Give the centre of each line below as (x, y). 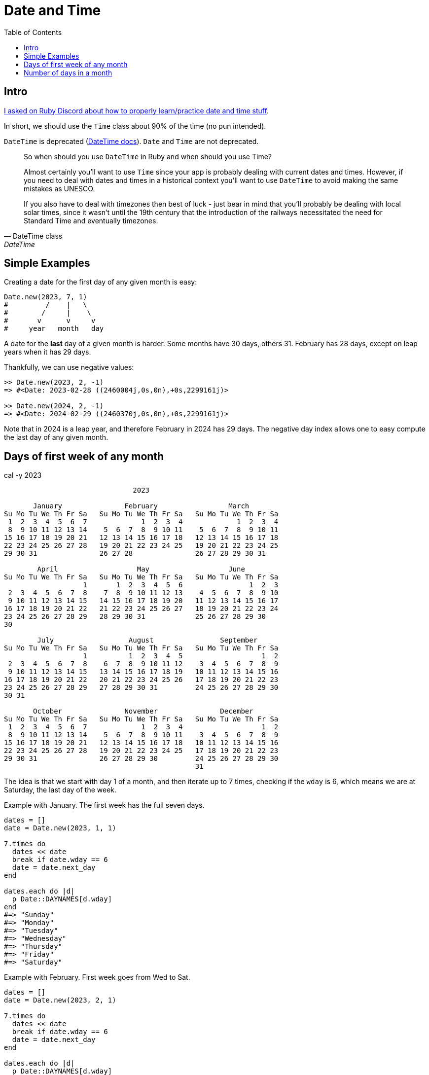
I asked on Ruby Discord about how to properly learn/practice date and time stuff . (136, 110)
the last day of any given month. (56, 437)
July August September (147, 640)
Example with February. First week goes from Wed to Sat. (97, 977)
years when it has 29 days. (48, 352)
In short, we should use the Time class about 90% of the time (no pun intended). (135, 126)
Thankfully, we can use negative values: (69, 367)
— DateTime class (33, 236)
